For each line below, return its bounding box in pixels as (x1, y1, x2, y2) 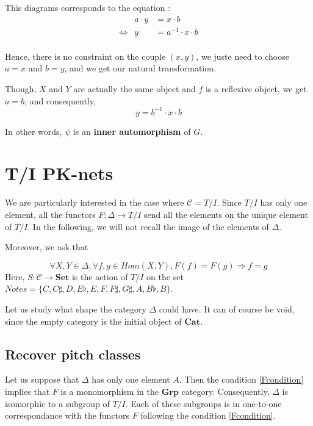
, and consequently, (24, 94, 96, 107)
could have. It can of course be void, (159, 302, 295, 315)
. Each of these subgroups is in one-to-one (125, 397, 282, 410)
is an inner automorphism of (73, 125, 191, 137)
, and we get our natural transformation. (64, 62, 216, 74)
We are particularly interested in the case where (5, 196, 184, 209)
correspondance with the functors (5, 409, 130, 422)
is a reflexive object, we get (205, 82, 307, 95)
